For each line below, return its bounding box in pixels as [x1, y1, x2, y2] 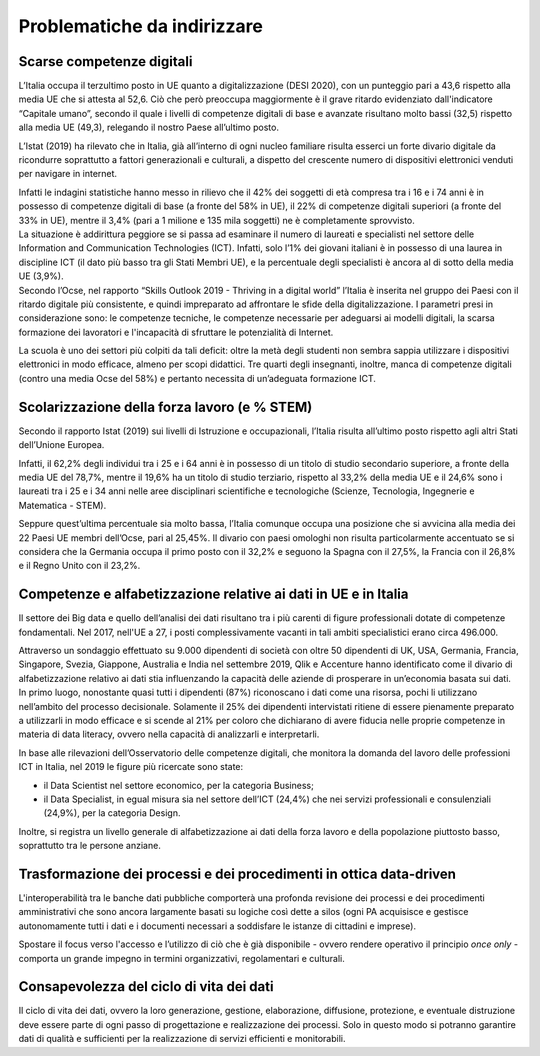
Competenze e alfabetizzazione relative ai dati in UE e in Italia [18, 586, 409, 603]
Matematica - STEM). [18, 499, 107, 511]
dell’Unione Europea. [18, 439, 105, 451]
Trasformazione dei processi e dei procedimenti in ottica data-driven [18, 865, 457, 882]
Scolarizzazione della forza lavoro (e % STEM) [18, 398, 313, 415]
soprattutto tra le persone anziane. [18, 840, 162, 852]
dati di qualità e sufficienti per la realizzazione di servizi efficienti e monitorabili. [18, 1033, 346, 1045]
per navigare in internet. [18, 168, 118, 180]
